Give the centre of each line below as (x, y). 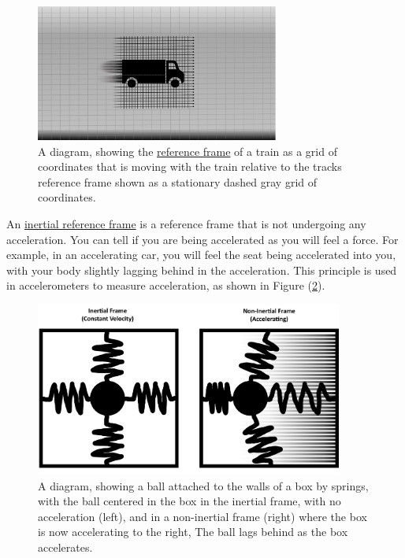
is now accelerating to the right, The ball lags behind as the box (193, 532)
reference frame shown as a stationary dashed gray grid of (178, 181)
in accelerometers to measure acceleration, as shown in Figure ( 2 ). (166, 285)
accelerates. (65, 547)
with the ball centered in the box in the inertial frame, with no (189, 501)
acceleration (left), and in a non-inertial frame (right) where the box (202, 516)
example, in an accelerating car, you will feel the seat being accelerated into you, (201, 255)
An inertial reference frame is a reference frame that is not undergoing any (186, 224)
